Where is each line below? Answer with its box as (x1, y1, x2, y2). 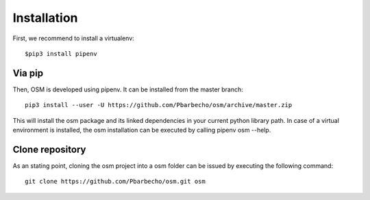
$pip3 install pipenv (25, 50, 97, 57)
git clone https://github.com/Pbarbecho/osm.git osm (25, 177, 206, 186)
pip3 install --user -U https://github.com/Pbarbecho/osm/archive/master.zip (25, 101, 293, 109)
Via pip (12, 67, 44, 78)
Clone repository (12, 143, 86, 155)
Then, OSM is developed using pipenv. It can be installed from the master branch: (12, 85, 243, 94)
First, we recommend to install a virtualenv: (12, 34, 135, 42)
